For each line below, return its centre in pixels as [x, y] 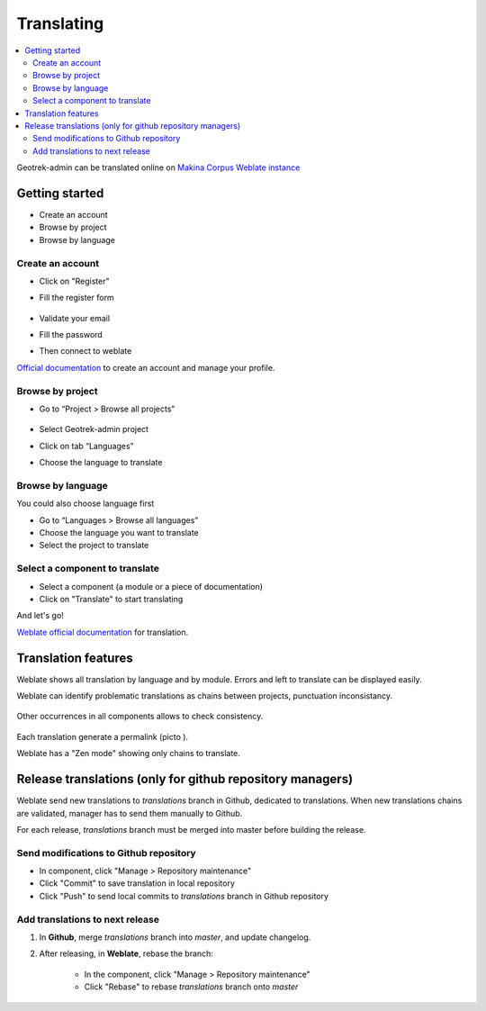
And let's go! [40, 616]
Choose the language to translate [101, 463]
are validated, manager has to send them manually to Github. [130, 813]
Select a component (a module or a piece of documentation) [151, 586]
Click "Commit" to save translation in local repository [137, 883]
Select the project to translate [94, 546]
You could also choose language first [85, 503]
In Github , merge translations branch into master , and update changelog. [175, 937]
